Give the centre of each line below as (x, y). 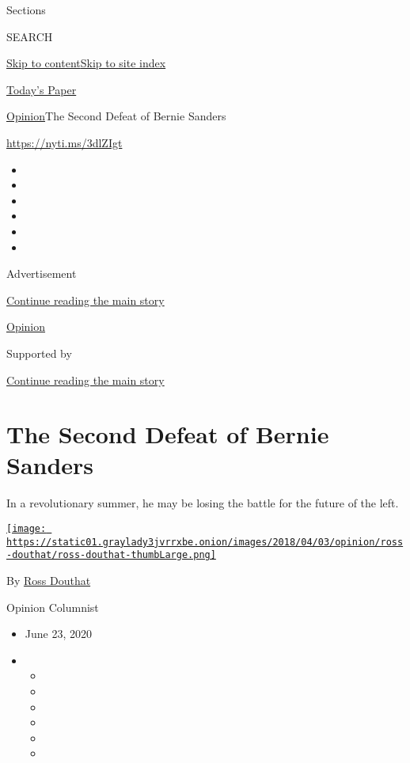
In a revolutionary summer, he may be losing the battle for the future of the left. (203, 503)
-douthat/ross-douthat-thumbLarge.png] (111, 555)
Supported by (39, 353)
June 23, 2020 (58, 634)
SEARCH (30, 36)
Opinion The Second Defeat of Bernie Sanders (116, 116)
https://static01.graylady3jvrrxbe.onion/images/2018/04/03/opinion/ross (205, 542)
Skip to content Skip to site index (86, 63)
